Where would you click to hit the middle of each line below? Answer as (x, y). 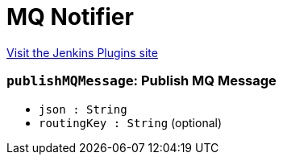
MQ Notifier (70, 17)
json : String (83, 109)
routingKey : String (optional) (131, 122)
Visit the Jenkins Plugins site (82, 52)
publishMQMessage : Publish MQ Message (141, 81)
